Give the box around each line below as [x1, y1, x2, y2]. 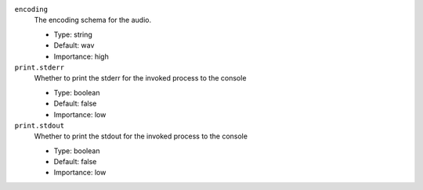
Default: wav [53, 41, 95, 50]
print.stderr [14, 63, 65, 72]
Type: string [53, 30, 93, 39]
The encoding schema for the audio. [34, 16, 152, 25]
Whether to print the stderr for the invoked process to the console [34, 73, 247, 83]
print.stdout [14, 121, 65, 130]
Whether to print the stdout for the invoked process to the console [34, 131, 248, 141]
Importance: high [53, 52, 109, 61]
